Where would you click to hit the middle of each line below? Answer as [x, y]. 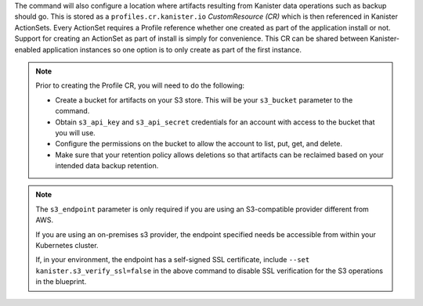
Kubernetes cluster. [67, 246]
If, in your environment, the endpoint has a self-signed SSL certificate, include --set [173, 260]
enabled [27, 49]
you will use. [75, 132]
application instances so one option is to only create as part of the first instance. [172, 49]
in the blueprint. [61, 282]
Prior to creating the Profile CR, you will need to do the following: [140, 85]
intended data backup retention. [107, 166]
